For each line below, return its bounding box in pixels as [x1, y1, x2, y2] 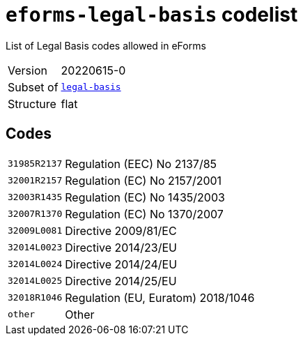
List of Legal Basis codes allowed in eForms [6, 39, 206, 52]
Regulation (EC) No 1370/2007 [65, 206, 224, 221]
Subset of [8, 79, 59, 94]
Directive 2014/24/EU [65, 257, 178, 271]
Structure [8, 96, 56, 111]
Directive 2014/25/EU [65, 273, 177, 288]
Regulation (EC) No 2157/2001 [65, 173, 222, 188]
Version [8, 63, 47, 77]
